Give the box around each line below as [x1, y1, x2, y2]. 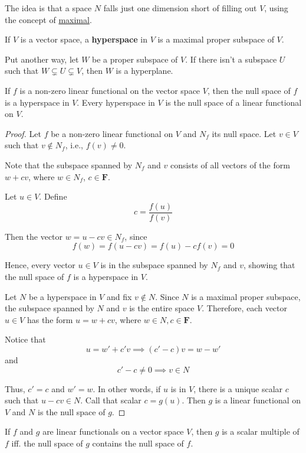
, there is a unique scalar [193, 382, 283, 395]
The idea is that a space [5, 2, 92, 14]
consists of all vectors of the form [170, 158, 290, 171]
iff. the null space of [11, 436, 83, 449]
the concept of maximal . [5, 13, 92, 25]
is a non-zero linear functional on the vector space [19, 84, 200, 96]
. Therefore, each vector [202, 302, 287, 314]
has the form [27, 313, 73, 325]
